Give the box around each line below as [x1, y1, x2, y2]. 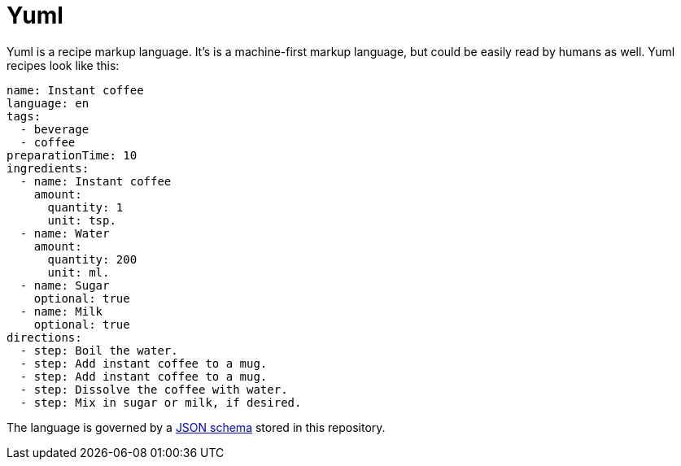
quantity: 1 [47, 200, 124, 214]
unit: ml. [47, 265, 110, 279]
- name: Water [20, 226, 110, 240]
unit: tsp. [47, 213, 116, 227]
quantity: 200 [47, 252, 138, 266]
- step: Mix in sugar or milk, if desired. [20, 395, 302, 409]
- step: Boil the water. [20, 343, 178, 357]
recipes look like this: [7, 58, 120, 72]
